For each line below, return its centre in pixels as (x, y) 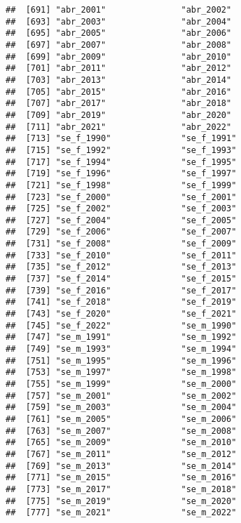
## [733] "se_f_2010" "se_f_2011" (121, 255)
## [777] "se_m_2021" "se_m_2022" (121, 513)
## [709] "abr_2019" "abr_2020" (119, 115)
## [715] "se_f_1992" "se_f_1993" (121, 150)
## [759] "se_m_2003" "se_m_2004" (121, 408)
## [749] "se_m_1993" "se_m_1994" (121, 349)
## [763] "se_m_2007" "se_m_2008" (121, 431)
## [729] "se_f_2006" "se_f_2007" (121, 232)
